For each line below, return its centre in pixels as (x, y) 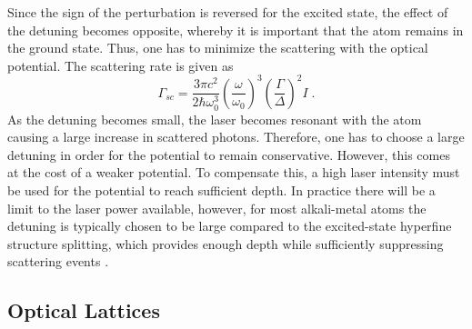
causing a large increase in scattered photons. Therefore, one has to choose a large (236, 137)
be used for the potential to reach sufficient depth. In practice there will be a (221, 189)
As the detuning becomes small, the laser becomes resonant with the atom (215, 119)
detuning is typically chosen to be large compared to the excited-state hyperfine (230, 226)
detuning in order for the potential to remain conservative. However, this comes (229, 154)
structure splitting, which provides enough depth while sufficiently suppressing (226, 243)
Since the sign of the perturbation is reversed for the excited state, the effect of (228, 12)
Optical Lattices (84, 310)
